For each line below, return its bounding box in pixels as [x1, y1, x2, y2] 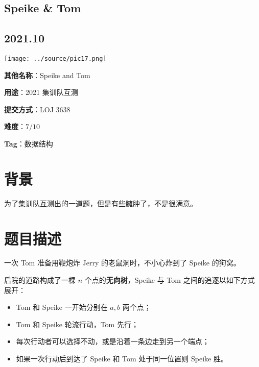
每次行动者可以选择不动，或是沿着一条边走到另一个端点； [16, 336, 209, 347]
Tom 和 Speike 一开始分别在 [16, 302, 108, 312]
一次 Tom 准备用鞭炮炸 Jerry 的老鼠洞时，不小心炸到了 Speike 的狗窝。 [4, 257, 241, 268]
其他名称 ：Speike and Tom [4, 69, 90, 80]
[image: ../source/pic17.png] [4, 55, 107, 62]
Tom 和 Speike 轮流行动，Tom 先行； [16, 319, 138, 329]
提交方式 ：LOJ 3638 [4, 104, 70, 114]
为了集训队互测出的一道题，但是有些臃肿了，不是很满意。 [4, 198, 197, 208]
